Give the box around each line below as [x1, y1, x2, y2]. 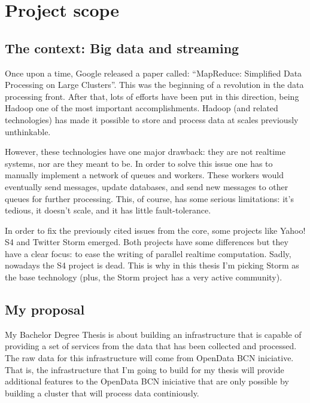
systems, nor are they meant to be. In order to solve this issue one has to [5, 157, 273, 169]
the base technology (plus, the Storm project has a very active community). [5, 271, 282, 283]
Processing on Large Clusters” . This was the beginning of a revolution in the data [5, 78, 304, 91]
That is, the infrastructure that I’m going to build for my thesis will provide [5, 363, 284, 375]
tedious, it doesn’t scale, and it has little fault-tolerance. [5, 204, 211, 216]
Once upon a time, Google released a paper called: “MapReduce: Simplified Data [5, 66, 302, 79]
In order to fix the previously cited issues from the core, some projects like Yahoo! [5, 224, 306, 236]
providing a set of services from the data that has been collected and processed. [5, 340, 297, 352]
